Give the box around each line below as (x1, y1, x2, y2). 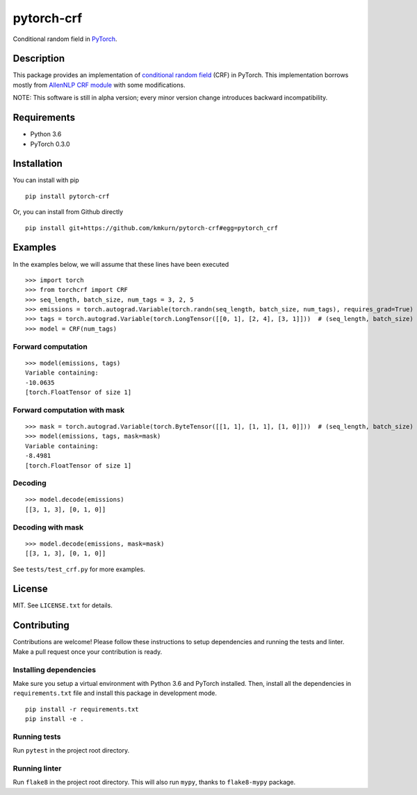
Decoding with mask (13, 522, 83, 532)
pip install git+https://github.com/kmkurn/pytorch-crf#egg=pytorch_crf (25, 224, 278, 232)
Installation (13, 158, 63, 170)
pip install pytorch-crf (25, 192, 110, 200)
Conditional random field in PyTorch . (13, 35, 117, 43)
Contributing (13, 619, 69, 632)
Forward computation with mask (13, 405, 125, 415)
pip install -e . (25, 715, 84, 723)
